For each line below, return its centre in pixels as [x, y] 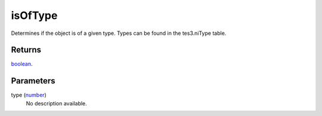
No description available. [57, 103]
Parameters [33, 81]
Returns [26, 50]
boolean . [22, 64]
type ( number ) [29, 95]
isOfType [34, 15]
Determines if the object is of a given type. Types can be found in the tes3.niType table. [119, 33]
